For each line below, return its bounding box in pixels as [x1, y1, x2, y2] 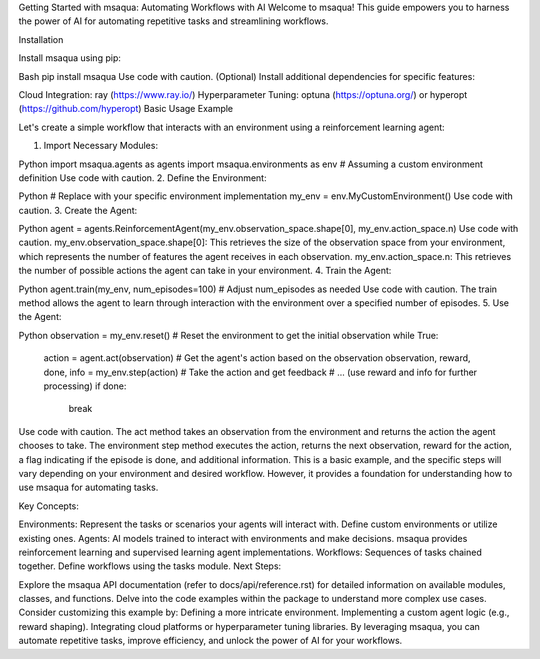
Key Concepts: [18, 500, 80, 512]
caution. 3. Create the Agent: [18, 204, 138, 216]
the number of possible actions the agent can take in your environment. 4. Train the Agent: [18, 265, 392, 277]
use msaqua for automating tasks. [18, 481, 159, 494]
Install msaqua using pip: [18, 52, 122, 64]
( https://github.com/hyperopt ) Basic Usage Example [18, 103, 234, 115]
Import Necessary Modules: [43, 140, 159, 152]
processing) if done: [43, 380, 127, 392]
